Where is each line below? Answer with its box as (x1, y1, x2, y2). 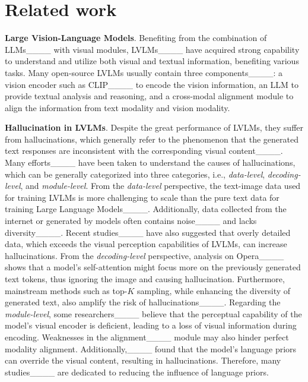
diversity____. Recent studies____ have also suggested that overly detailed (5, 226, 291, 238)
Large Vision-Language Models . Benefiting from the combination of (5, 31, 267, 44)
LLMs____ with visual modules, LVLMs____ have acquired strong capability (5, 43, 300, 55)
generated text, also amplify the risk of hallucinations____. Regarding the (5, 296, 281, 308)
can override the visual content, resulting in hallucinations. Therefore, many (5, 354, 281, 367)
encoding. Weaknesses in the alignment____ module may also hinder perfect (5, 330, 289, 343)
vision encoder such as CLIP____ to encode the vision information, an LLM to (5, 78, 299, 90)
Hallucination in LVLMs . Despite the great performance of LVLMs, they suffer (5, 121, 304, 134)
